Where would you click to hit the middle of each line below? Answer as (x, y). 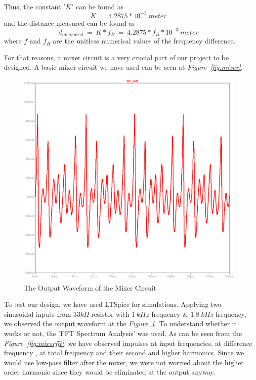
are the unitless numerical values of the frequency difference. (144, 41)
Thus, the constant (33, 6)
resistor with (110, 314)
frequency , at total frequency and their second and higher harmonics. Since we (124, 353)
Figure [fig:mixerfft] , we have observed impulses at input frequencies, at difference (128, 343)
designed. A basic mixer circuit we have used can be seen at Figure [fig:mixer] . (123, 67)
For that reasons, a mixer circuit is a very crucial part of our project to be (116, 57)
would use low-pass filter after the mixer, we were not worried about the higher (124, 362)
